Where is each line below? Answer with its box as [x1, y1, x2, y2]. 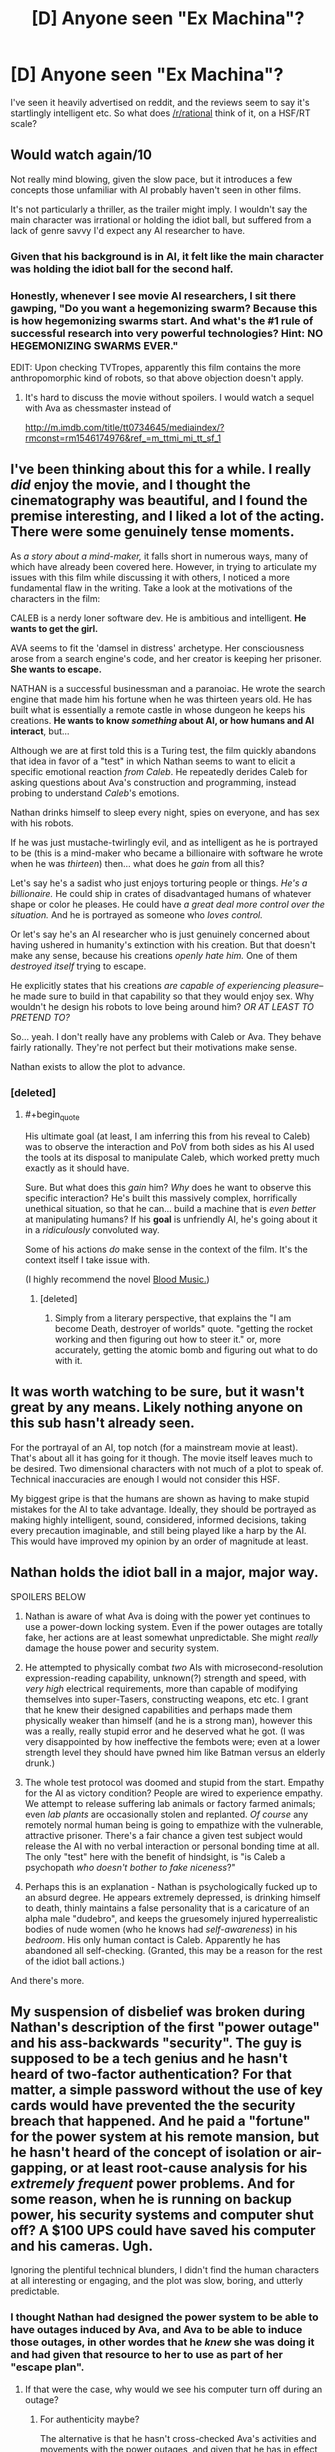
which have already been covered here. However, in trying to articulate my [10, 560, 317, 572]
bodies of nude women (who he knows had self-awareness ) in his [24, 1923, 298, 1935]
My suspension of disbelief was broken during [10, 2003, 306, 2020]
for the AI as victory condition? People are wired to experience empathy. [24, 1787, 323, 1799]
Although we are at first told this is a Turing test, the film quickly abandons [10, 744, 317, 756]
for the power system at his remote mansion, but [10, 2128, 320, 2145]
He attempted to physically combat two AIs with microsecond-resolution [24, 1661, 324, 1673]
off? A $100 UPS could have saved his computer [10, 2222, 316, 2239]
